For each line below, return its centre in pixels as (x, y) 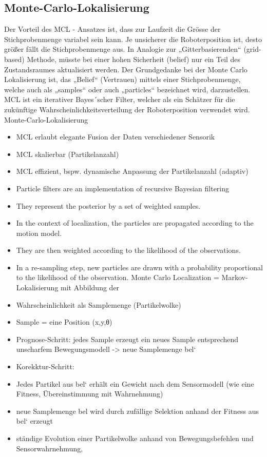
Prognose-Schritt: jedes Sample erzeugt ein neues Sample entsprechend (127, 339)
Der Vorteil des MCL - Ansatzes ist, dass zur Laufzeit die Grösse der (112, 29)
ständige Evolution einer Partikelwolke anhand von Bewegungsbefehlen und (135, 438)
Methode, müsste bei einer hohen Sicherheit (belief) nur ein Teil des (134, 59)
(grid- (252, 49)
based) (14, 59)
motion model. (39, 233)
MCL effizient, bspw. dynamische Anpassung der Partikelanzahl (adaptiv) (132, 171)
